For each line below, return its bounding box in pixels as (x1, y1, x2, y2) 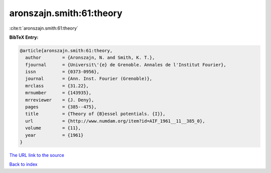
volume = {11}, (25, 125, 81, 131)
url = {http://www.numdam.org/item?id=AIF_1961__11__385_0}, (25, 118, 205, 124)
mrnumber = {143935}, (25, 90, 92, 96)
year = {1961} (25, 132, 84, 138)
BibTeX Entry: (9, 34, 39, 40)
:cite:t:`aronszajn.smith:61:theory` (9, 25, 79, 31)
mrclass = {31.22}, (25, 83, 89, 89)
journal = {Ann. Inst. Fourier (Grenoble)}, (25, 76, 153, 81)
